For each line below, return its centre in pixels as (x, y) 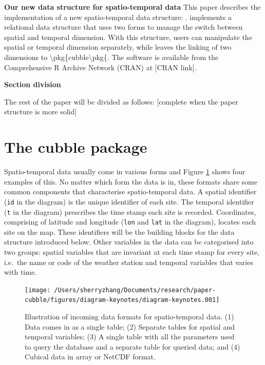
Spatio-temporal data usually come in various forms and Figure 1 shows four (125, 171)
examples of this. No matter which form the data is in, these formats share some (131, 181)
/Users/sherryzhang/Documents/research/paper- (135, 290)
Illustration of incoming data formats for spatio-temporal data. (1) (129, 317)
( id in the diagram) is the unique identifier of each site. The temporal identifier (129, 201)
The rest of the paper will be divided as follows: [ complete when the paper (121, 101)
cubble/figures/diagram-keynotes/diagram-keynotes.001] (122, 300)
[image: (38, 290)
